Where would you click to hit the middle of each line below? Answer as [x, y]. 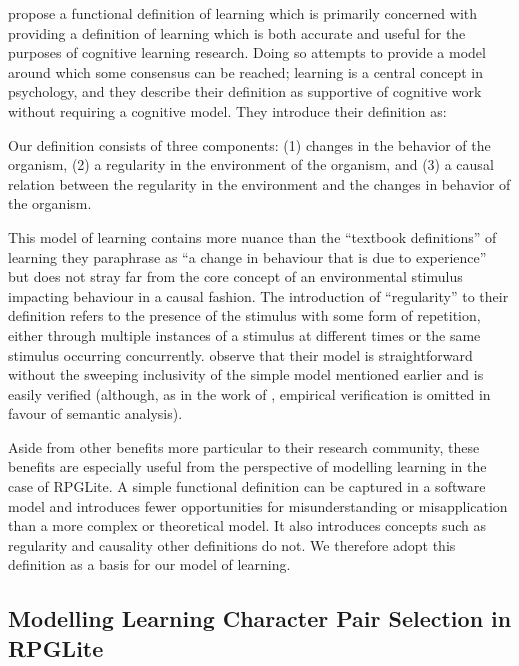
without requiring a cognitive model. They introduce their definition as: [227, 110]
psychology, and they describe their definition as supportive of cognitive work [245, 91]
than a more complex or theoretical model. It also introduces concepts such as [247, 525]
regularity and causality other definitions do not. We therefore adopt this [232, 544]
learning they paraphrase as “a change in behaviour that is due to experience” [247, 256]
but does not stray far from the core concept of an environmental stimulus [235, 276]
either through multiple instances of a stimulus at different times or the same [244, 334]
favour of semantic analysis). [95, 413]
